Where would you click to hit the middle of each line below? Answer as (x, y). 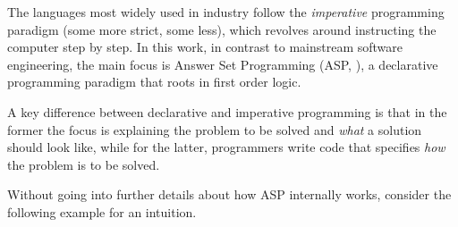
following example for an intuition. (102, 211)
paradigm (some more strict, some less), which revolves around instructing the (222, 29)
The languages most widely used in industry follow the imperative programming (226, 12)
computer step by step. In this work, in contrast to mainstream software (205, 47)
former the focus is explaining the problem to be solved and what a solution (215, 129)
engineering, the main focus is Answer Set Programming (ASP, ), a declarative (223, 64)
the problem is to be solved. (84, 164)
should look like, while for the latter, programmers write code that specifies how (226, 147)
